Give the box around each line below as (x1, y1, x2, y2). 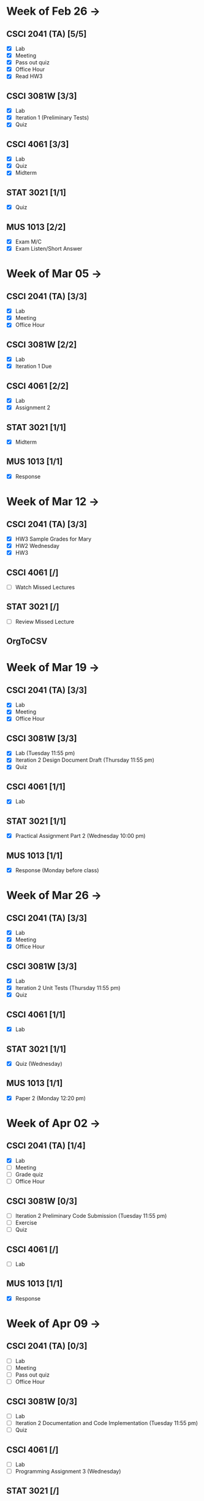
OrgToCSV (6, 636, 48, 647)
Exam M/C (15, 238, 42, 245)
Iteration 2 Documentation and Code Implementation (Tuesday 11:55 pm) (15, 1419, 198, 1427)
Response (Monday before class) (15, 867, 99, 874)
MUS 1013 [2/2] (6, 222, 66, 232)
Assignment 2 (15, 404, 51, 411)
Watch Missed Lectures (15, 583, 75, 591)
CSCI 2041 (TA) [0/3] (6, 1341, 88, 1351)
